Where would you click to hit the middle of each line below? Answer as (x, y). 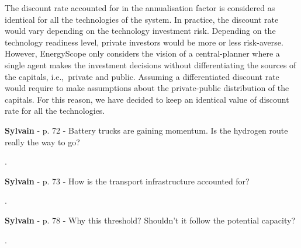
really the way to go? (42, 142)
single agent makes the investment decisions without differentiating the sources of (150, 64)
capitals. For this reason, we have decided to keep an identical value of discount (147, 99)
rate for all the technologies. (55, 111)
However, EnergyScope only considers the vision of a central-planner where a (142, 53)
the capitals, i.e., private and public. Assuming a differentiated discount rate (142, 76)
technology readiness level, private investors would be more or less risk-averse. (144, 42)
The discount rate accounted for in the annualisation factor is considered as (140, 8)
